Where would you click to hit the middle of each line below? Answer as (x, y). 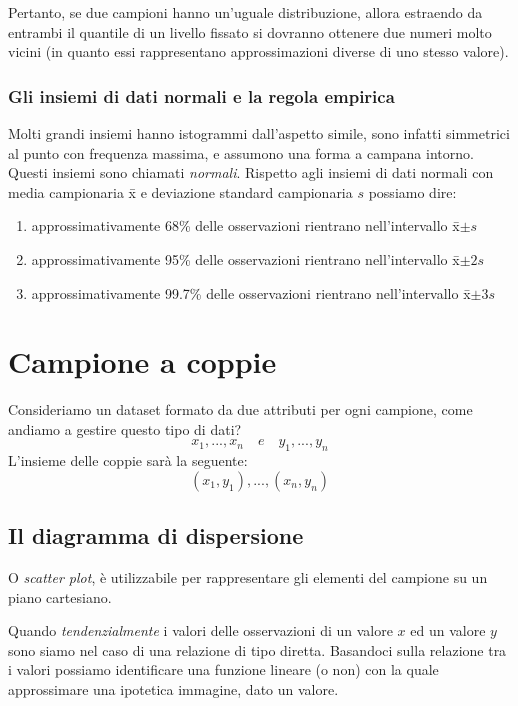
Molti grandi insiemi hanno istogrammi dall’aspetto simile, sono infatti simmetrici (259, 133)
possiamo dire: (412, 191)
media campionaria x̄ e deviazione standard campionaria (180, 191)
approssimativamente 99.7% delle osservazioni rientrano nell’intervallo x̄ (251, 292)
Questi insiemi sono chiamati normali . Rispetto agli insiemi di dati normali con (251, 172)
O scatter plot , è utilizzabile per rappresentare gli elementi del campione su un (248, 577)
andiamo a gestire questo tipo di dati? (125, 428)
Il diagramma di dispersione (156, 535)
